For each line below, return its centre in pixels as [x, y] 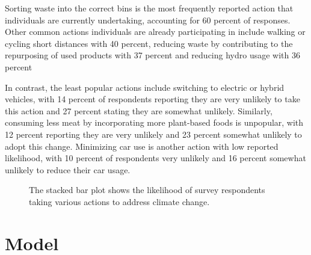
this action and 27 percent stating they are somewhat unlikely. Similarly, [139, 110]
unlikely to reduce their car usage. [68, 169]
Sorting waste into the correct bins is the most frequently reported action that [149, 8]
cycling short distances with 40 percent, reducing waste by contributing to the [149, 43]
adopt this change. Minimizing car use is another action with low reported [142, 146]
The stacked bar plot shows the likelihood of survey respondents [147, 190]
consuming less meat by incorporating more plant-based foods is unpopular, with [154, 122]
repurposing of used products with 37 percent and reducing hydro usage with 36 [152, 55]
